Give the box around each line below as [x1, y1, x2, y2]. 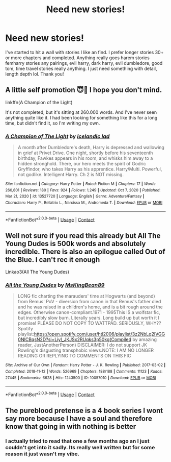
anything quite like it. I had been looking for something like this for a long [5, 114, 158, 120]
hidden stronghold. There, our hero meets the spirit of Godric [17, 161, 146, 167]
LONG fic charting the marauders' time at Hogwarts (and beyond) [17, 293, 155, 299]
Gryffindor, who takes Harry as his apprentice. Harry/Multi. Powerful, [17, 166, 162, 172]
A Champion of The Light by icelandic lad [5, 133, 110, 140]
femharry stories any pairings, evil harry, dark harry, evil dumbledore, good [5, 60, 163, 66]
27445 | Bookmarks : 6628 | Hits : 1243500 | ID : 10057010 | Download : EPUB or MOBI [5, 375, 156, 380]
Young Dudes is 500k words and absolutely [5, 239, 146, 248]
